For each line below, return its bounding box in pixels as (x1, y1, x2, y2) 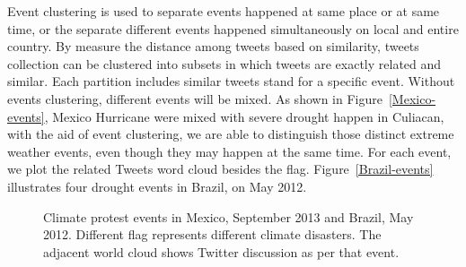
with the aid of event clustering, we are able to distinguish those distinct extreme (7, 125, 454, 143)
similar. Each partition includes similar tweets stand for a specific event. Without (7, 72, 455, 90)
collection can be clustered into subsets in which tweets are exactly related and (7, 54, 442, 73)
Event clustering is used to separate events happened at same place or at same (7, 2, 440, 20)
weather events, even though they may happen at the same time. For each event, (7, 142, 452, 160)
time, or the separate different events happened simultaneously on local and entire (7, 19, 459, 38)
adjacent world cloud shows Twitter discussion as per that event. (43, 242, 400, 261)
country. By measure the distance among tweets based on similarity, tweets (7, 37, 419, 56)
